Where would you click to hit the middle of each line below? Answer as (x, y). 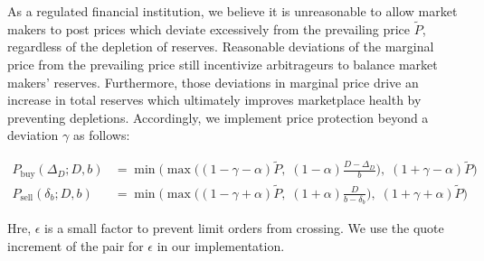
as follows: (102, 135)
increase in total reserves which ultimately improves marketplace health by (214, 100)
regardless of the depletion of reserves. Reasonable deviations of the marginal (221, 47)
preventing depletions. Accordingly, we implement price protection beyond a (218, 117)
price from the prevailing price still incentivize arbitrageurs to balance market (223, 64)
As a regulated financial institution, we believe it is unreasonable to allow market (233, 11)
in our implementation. (221, 245)
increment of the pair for (76, 245)
